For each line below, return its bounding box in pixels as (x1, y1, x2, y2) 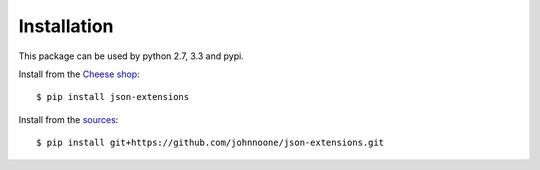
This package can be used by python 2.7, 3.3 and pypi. (18, 50, 244, 62)
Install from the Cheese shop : (18, 68, 140, 80)
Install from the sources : (18, 113, 119, 125)
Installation (18, 15, 114, 37)
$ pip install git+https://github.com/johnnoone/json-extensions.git (36, 137, 385, 149)
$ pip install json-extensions (36, 91, 190, 103)
